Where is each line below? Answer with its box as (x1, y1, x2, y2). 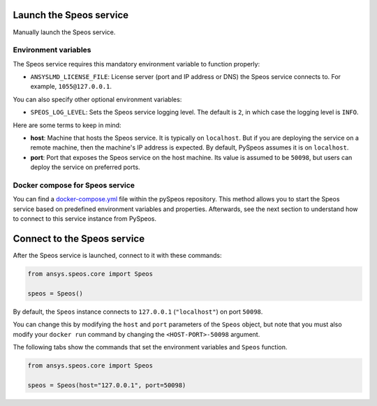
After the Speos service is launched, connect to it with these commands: (13, 252, 222, 259)
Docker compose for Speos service (13, 180, 135, 190)
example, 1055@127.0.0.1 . (30, 82, 112, 91)
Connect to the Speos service (13, 233, 145, 245)
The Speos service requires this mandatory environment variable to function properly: (13, 59, 260, 68)
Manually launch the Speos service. (13, 28, 116, 36)
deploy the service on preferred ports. (30, 163, 140, 171)
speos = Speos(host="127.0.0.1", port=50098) (27, 381, 186, 389)
